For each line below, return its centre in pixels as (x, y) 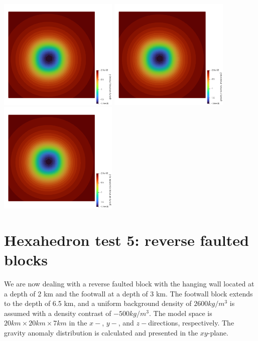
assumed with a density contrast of (58, 313)
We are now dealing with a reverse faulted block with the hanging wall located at (129, 284)
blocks (26, 260)
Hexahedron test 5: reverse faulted (126, 240)
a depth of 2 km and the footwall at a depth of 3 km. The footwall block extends (128, 293)
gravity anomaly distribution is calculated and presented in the (101, 332)
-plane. (218, 332)
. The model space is (180, 313)
